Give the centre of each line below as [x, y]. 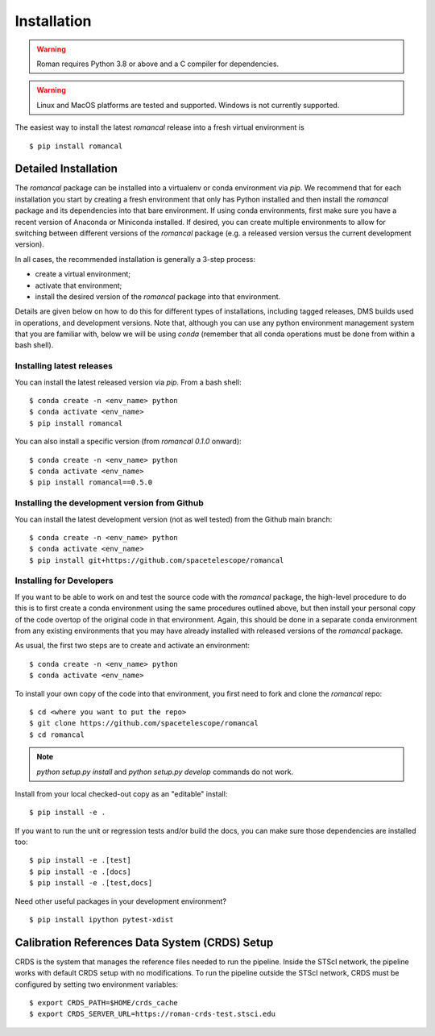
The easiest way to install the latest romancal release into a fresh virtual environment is [160, 127]
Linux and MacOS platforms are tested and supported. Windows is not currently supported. [188, 105]
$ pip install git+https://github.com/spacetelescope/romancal [157, 560]
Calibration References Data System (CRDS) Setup [144, 942]
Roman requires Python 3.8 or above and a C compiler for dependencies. [158, 64]
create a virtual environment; [83, 274]
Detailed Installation [66, 169]
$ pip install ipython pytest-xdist [101, 920]
